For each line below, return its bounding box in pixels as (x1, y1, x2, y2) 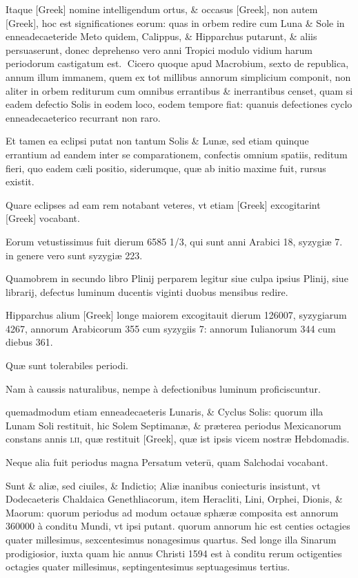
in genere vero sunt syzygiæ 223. (6, 248, 143, 262)
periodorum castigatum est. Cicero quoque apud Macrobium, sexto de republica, (6, 56, 349, 71)
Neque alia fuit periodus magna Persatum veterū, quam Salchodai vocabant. (6, 455, 328, 469)
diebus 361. (6, 335, 53, 349)
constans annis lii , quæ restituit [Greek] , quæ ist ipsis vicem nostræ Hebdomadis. (6, 431, 350, 446)
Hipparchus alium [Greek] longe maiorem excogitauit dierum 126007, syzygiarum (6, 308, 347, 322)
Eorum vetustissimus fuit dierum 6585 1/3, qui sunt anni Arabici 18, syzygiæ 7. (6, 234, 343, 248)
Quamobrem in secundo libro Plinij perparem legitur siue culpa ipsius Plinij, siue (6, 271, 348, 286)
